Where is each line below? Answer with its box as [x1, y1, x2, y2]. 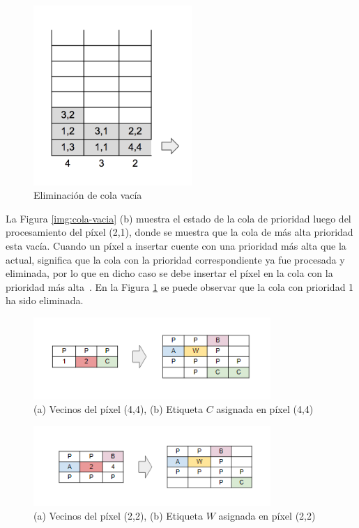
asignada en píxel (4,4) [216, 402, 314, 416]
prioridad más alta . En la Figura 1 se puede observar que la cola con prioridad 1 [6, 279, 354, 294]
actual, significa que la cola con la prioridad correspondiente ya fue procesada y [6, 252, 345, 266]
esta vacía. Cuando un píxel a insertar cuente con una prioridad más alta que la [6, 238, 346, 252]
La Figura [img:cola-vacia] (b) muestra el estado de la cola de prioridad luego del [6, 211, 351, 225]
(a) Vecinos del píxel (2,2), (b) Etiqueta [33, 508, 203, 522]
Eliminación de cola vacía [33, 188, 142, 202]
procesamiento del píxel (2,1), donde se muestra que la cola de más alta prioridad [6, 225, 353, 239]
